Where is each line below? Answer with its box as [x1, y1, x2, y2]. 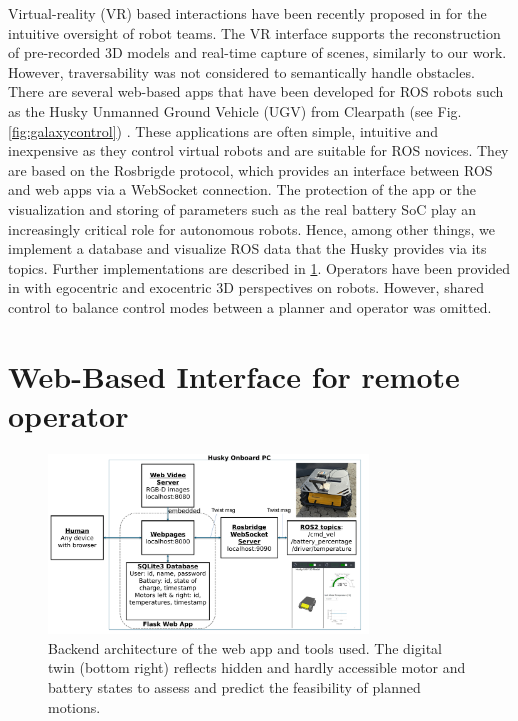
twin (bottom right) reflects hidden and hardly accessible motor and [48, 657, 466, 678]
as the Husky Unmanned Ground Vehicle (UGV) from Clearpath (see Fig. [8, 100, 462, 121]
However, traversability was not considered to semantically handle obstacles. [8, 61, 475, 82]
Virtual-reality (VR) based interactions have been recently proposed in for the [8, 3, 487, 23]
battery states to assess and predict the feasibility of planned [48, 676, 421, 697]
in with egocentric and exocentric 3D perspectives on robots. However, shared [8, 277, 484, 298]
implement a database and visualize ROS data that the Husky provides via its [8, 238, 487, 259]
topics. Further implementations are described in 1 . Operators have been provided [8, 257, 511, 278]
